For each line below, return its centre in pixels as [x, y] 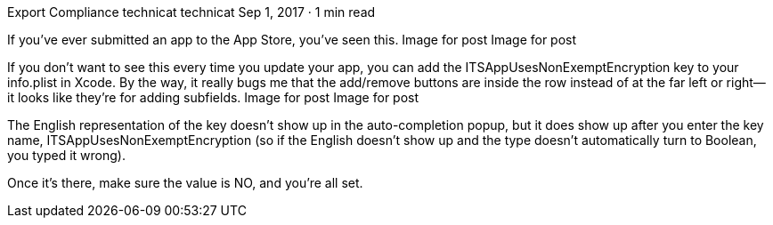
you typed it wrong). [66, 155]
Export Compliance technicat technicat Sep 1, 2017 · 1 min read [191, 12]
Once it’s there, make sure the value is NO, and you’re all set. [185, 183]
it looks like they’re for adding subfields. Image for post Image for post [213, 97]
